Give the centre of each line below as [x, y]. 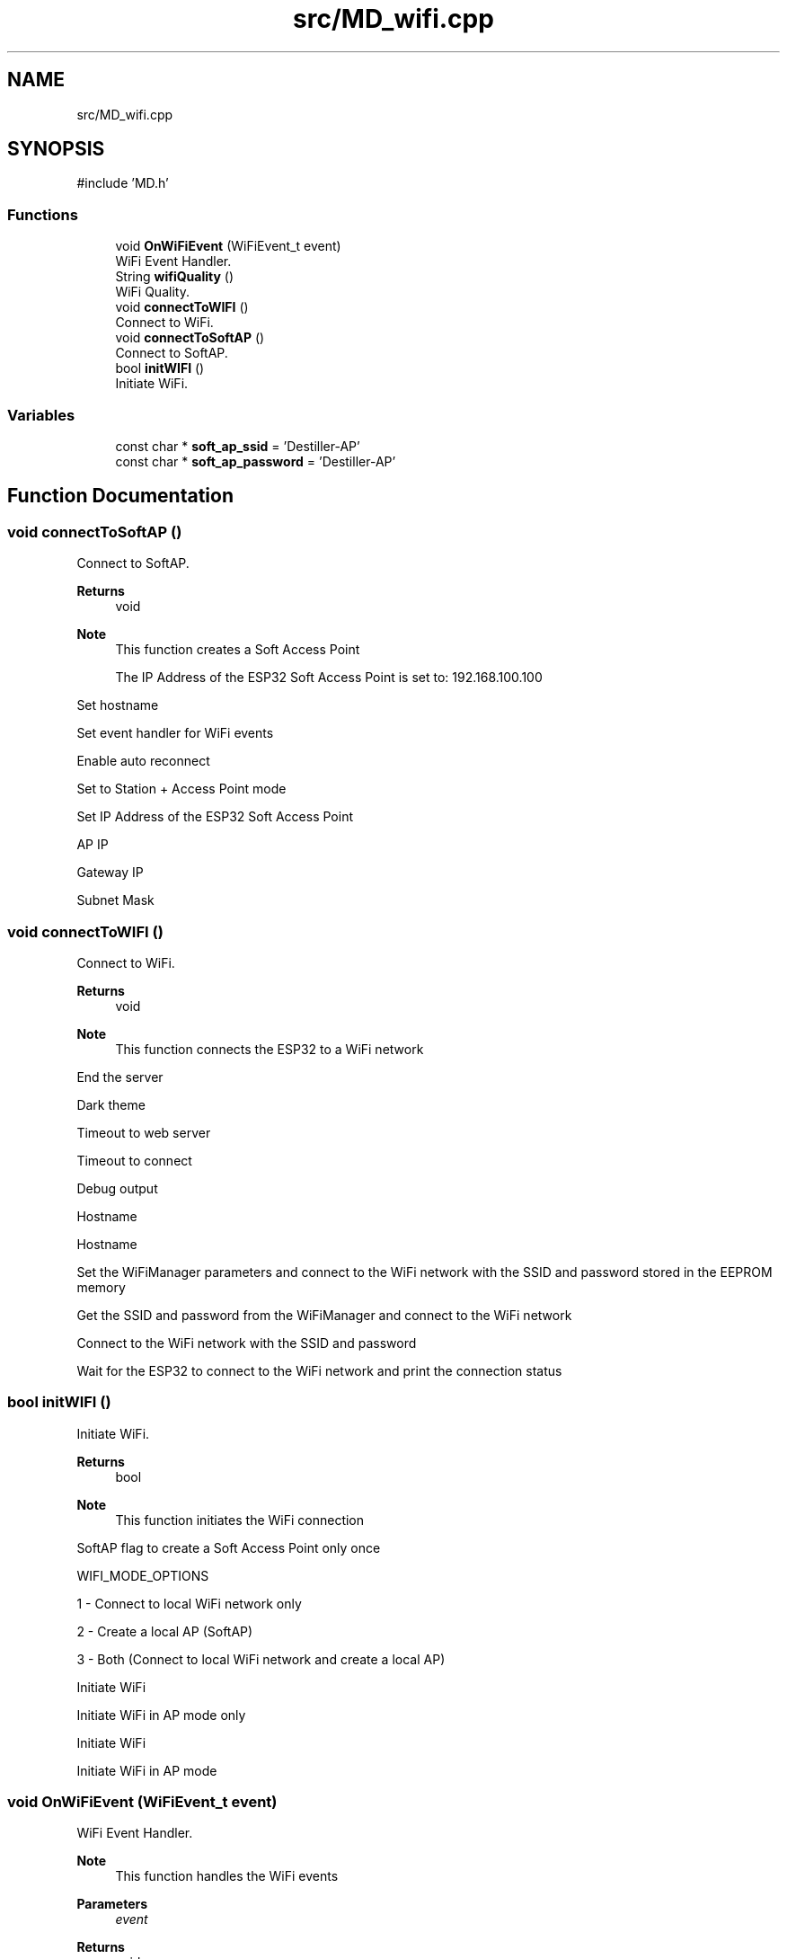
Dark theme [111, 1104]
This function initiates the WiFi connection [240, 1520]
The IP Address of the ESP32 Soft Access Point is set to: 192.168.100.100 [329, 678]
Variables [41, 415]
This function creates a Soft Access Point [238, 650]
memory [101, 1287]
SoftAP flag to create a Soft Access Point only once [229, 1547]
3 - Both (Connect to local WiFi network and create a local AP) [261, 1659]
